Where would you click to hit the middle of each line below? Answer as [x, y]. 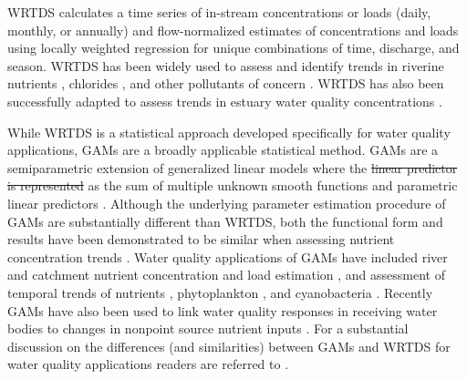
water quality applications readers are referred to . [148, 364]
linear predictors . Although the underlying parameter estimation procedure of [227, 203]
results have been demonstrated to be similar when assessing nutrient [201, 239]
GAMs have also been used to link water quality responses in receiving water [223, 310]
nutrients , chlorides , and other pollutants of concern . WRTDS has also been [226, 83]
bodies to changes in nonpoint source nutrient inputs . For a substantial [208, 328]
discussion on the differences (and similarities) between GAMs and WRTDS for [229, 346]
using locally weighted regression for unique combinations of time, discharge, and [233, 48]
